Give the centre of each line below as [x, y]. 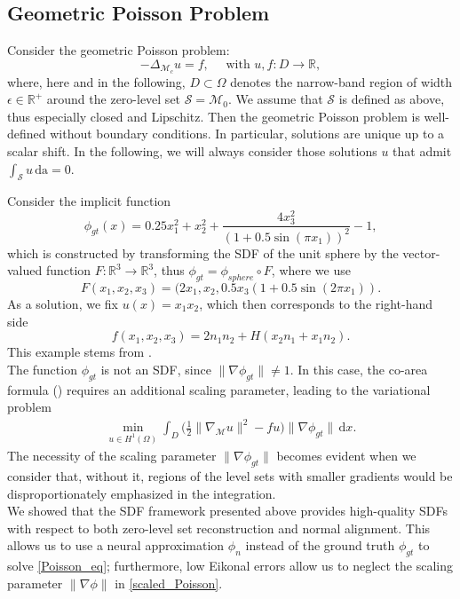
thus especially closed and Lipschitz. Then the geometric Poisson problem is [214, 116]
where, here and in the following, [96, 81]
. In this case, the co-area [359, 369]
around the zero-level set [114, 99]
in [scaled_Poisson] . [169, 583]
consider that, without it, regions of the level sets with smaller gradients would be [230, 475]
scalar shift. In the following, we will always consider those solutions [192, 151]
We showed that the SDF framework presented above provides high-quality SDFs [227, 511]
